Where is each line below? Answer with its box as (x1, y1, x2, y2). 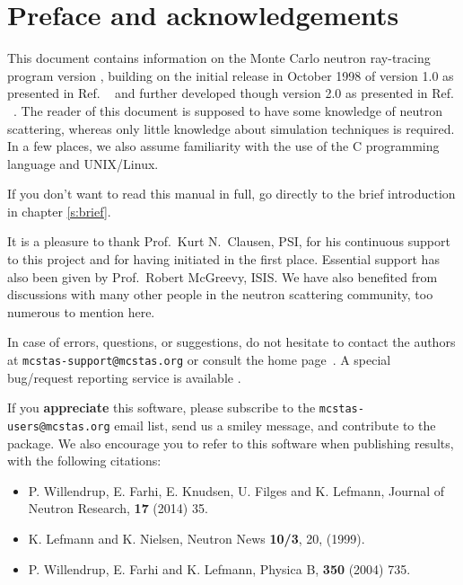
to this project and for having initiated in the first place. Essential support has (7, 250, 440, 269)
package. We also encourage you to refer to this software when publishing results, (7, 433, 454, 452)
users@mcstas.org (7, 420, 110, 433)
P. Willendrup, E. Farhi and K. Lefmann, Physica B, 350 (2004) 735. (28, 559, 411, 578)
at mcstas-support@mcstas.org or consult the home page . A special (7, 350, 391, 369)
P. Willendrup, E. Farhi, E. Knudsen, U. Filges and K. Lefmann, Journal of (28, 481, 445, 500)
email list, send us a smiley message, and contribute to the (114, 415, 436, 434)
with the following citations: (7, 451, 162, 470)
